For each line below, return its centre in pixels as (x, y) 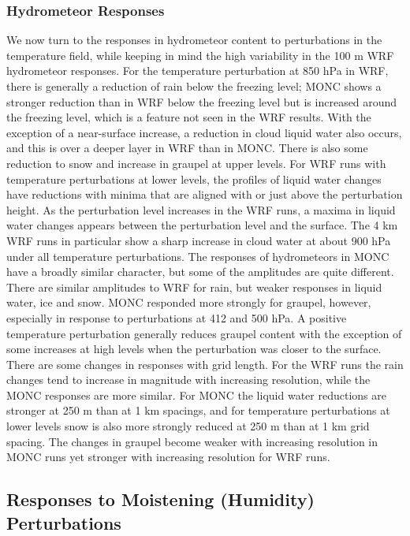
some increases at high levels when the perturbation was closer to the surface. (194, 349)
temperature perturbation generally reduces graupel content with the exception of (204, 333)
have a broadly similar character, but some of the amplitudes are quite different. (200, 272)
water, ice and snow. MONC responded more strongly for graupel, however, (189, 302)
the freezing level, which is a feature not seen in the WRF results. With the (189, 117)
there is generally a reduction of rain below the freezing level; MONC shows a (194, 86)
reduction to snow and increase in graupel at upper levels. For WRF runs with (196, 163)
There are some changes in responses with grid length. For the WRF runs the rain (205, 364)
